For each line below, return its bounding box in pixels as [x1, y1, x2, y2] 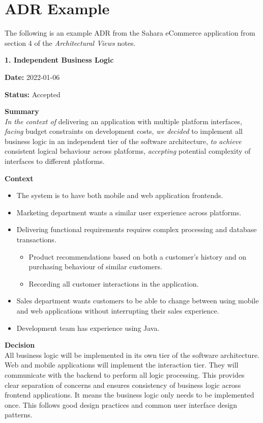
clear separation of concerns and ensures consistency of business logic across [5, 379, 241, 390]
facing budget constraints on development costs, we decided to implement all [5, 126, 243, 136]
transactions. [16, 234, 56, 245]
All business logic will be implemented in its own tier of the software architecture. [5, 349, 260, 360]
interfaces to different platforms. [5, 156, 105, 166]
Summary [5, 106, 39, 117]
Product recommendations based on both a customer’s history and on [28, 251, 246, 262]
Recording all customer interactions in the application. [28, 278, 199, 289]
